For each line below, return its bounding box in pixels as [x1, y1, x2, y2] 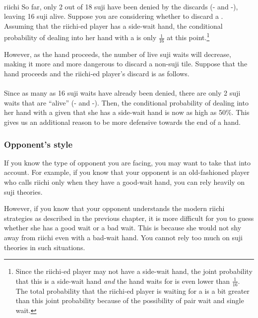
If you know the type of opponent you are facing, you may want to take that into [4, 157, 251, 167]
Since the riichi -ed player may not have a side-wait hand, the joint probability [15, 266, 253, 276]
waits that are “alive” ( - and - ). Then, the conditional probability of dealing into [4, 97, 249, 107]
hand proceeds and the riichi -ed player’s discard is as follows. [4, 68, 190, 79]
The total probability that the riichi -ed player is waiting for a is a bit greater [15, 285, 250, 296]
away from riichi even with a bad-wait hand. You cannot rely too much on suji [4, 232, 243, 242]
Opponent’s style [4, 138, 73, 150]
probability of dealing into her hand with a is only [4, 32, 157, 43]
